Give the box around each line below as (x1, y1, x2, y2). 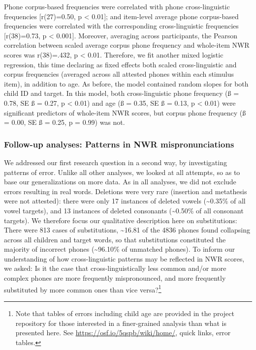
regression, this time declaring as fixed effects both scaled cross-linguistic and (4, 59, 237, 69)
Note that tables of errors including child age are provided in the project (15, 308, 234, 318)
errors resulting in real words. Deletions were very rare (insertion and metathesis (4, 186, 247, 196)
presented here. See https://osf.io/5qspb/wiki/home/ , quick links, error (15, 327, 231, 338)
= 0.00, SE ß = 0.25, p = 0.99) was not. (4, 117, 125, 127)
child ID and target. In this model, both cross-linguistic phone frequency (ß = (4, 88, 239, 98)
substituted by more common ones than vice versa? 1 (4, 283, 161, 294)
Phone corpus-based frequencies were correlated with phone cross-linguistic (4, 1, 230, 11)
